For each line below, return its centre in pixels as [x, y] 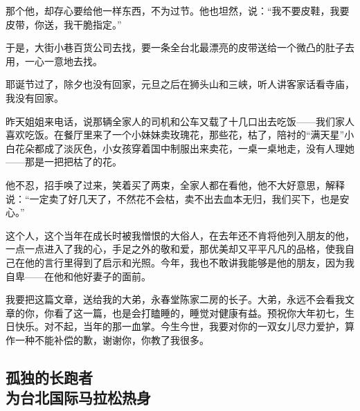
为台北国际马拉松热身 [78, 398]
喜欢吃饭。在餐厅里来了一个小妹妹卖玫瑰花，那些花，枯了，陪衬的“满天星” [175, 135]
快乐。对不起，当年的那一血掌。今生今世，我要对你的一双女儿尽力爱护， [180, 326]
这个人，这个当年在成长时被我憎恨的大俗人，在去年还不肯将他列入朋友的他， [180, 235]
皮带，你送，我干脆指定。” [64, 24]
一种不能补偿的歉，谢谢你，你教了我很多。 [112, 339]
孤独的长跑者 [49, 377]
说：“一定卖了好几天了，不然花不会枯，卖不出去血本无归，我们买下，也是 [173, 198]
